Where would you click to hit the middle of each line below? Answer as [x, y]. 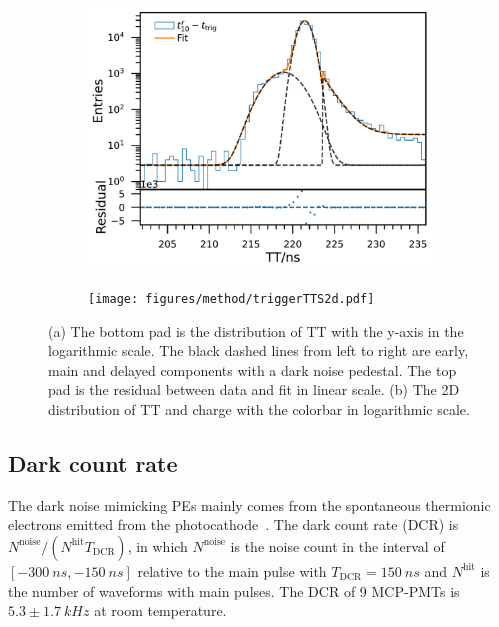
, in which [157, 545]
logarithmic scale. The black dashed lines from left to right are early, [258, 350]
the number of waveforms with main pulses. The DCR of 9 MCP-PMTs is [234, 590]
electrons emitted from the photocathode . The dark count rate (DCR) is [233, 524]
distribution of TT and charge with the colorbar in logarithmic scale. [259, 408]
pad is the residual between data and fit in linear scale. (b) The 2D [254, 389]
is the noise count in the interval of [337, 545]
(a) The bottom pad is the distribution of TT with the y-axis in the [256, 330]
